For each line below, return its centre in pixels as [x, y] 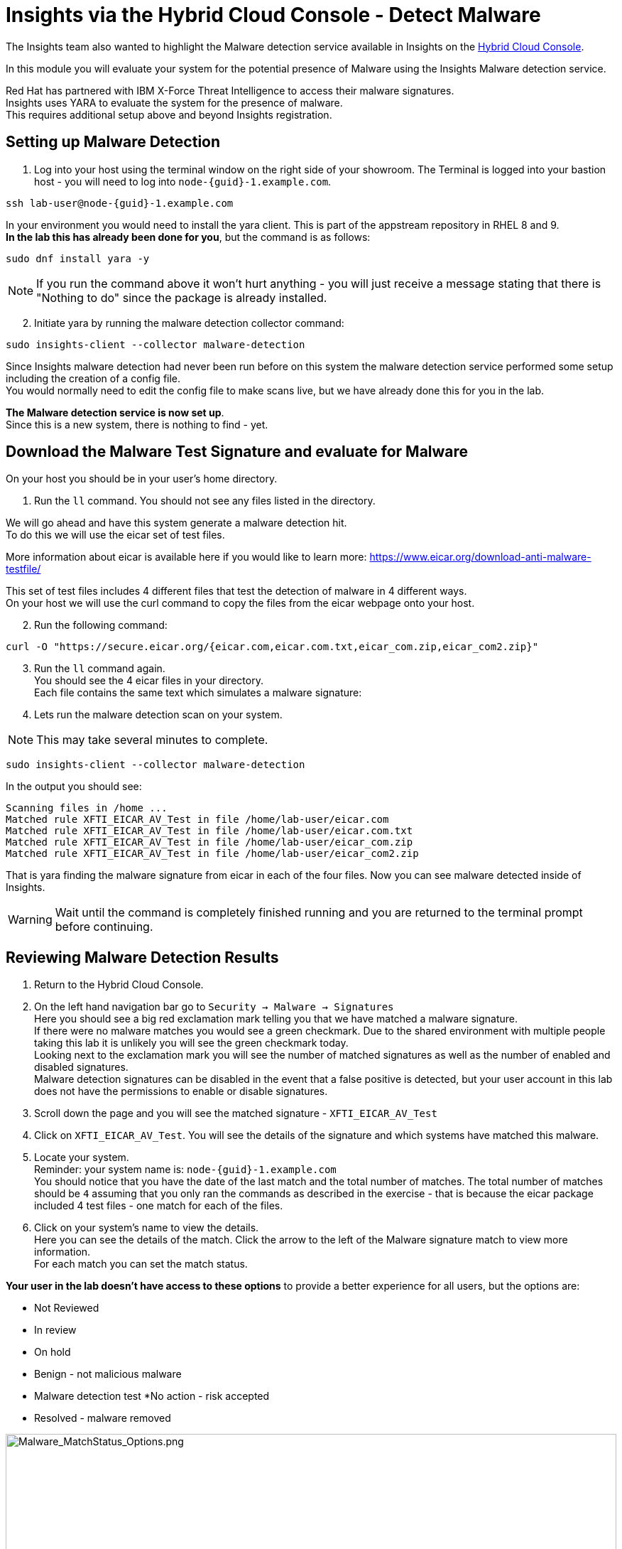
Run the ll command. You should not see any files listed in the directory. [205, 501]
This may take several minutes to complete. [152, 740]
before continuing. [104, 927]
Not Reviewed [67, 1308]
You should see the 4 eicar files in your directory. [149, 681]
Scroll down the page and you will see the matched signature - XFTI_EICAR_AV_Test [236, 1113]
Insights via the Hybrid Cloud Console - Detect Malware [273, 15]
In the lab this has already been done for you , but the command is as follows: [188, 237]
